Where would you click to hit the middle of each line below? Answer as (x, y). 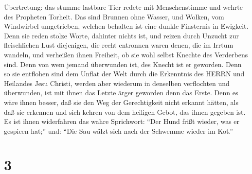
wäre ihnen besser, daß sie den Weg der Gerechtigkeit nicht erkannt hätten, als (121, 102)
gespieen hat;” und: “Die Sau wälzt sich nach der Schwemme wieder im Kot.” (118, 130)
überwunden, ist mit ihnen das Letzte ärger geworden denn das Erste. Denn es (121, 93)
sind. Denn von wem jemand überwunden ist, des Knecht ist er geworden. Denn (123, 64)
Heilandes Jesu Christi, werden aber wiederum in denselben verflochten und (117, 83)
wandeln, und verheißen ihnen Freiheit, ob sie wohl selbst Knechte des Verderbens (126, 54)
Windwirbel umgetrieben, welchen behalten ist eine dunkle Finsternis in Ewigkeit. (126, 26)
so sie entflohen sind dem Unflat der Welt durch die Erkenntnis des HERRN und (124, 74)
